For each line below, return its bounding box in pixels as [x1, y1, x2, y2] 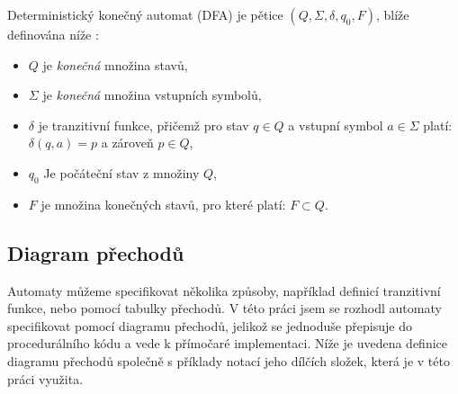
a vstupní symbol [288, 115, 383, 134]
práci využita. [7, 369, 84, 388]
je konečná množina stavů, [42, 55, 188, 74]
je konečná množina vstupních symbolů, [42, 85, 262, 104]
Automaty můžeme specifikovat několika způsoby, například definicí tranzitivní [7, 281, 441, 300]
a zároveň [101, 133, 154, 152]
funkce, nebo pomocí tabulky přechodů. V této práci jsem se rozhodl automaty [7, 299, 442, 318]
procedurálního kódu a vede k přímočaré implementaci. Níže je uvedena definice [7, 334, 447, 353]
